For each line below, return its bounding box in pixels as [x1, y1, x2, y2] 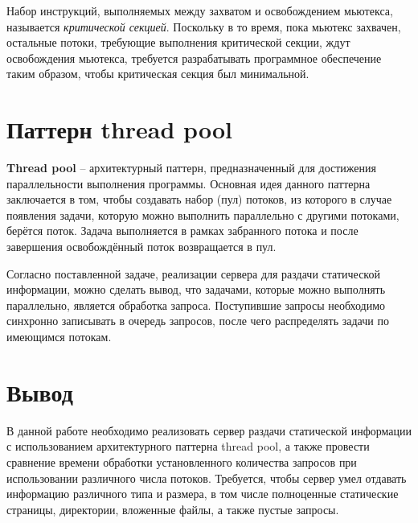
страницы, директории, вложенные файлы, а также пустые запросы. [6, 500, 339, 517]
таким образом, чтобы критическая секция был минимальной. [6, 65, 309, 82]
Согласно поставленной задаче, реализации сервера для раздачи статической [6, 265, 380, 282]
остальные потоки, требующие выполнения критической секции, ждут [6, 34, 350, 51]
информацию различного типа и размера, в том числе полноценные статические [6, 485, 399, 502]
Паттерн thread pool [6, 113, 232, 146]
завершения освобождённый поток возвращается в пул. [6, 238, 277, 255]
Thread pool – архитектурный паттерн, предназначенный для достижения [6, 159, 376, 176]
